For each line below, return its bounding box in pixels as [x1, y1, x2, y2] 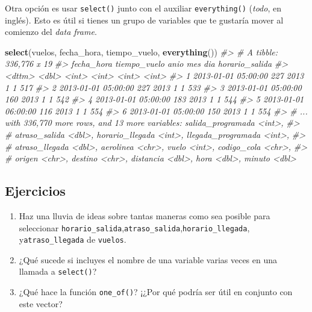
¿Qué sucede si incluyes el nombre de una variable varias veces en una [19, 253, 278, 266]
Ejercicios [5, 181, 66, 200]
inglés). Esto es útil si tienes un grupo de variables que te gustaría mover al [5, 13, 284, 26]
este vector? [19, 297, 63, 310]
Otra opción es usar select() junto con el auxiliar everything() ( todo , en [5, 2, 281, 14]
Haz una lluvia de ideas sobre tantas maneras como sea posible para [19, 209, 270, 222]
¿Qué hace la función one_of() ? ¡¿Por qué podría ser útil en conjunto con [19, 285, 293, 298]
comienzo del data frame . [5, 25, 97, 38]
